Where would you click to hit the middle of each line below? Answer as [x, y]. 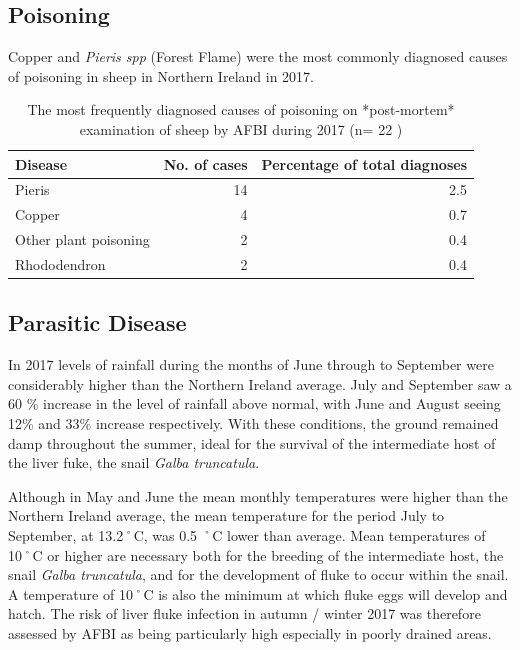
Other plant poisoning [82, 239]
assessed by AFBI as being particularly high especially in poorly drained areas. [250, 632]
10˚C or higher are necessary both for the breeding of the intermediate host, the [256, 554]
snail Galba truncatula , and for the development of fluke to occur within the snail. [258, 574]
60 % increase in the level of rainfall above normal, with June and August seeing [254, 403]
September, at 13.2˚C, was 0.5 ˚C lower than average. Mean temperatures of [247, 535]
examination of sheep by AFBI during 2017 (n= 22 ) [241, 128]
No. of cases [205, 163]
